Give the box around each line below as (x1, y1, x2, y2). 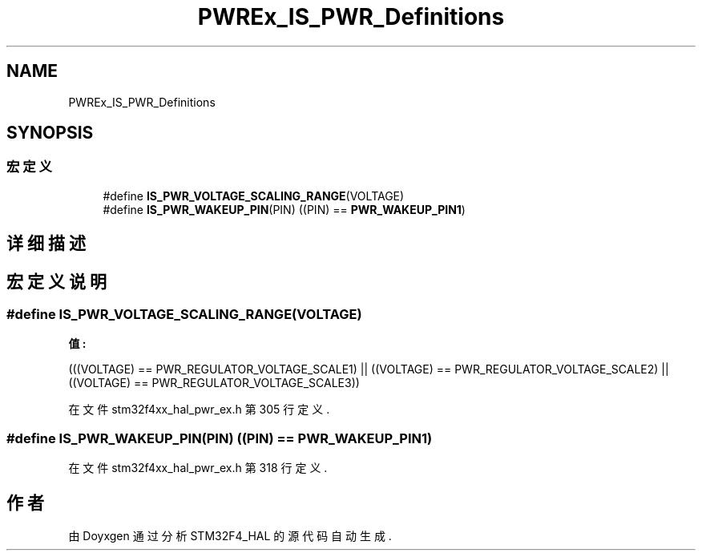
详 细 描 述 (6, 233, 86, 254)
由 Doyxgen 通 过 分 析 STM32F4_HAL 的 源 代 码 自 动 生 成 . (68, 529, 392, 543)
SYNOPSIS (6, 123, 94, 143)
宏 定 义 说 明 (6, 271, 107, 292)
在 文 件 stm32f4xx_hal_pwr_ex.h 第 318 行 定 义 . (68, 461, 328, 475)
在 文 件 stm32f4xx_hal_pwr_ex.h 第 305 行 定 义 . (68, 402, 330, 417)
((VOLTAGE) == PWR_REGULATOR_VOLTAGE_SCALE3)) (68, 376, 360, 390)
